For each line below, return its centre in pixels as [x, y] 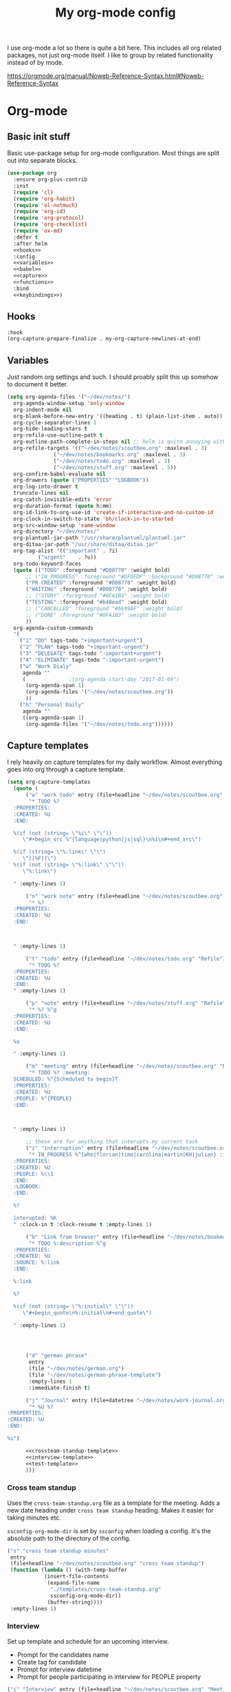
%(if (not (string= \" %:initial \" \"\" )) [74, 1306]
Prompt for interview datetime [59, 1669]
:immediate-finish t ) [59, 1388]
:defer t [26, 237]
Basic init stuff [39, 136]
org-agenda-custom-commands [54, 628]
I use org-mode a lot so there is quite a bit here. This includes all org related [114, 48]
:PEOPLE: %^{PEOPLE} [43, 1099]
